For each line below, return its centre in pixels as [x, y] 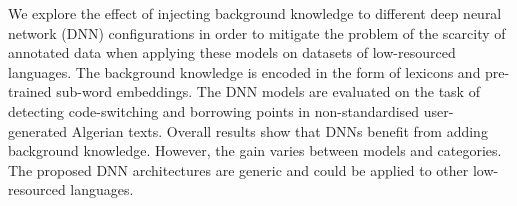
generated [38, 130]
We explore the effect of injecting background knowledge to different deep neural [255, 13]
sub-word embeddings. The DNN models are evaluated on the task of [268, 91]
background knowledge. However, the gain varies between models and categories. [255, 150]
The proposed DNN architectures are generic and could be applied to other [238, 169]
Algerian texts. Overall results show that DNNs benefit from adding [279, 130]
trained [30, 91]
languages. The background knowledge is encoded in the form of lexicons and [244, 71]
